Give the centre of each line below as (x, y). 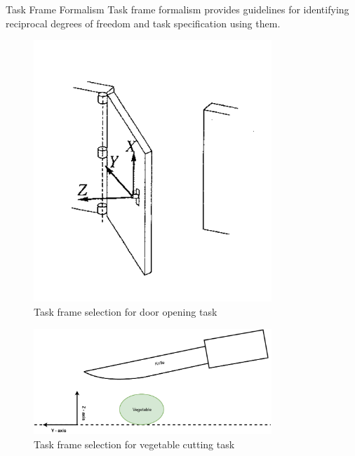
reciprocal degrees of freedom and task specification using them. (143, 23)
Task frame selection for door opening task (126, 312)
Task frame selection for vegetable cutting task (134, 444)
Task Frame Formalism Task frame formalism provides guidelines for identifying (177, 9)
